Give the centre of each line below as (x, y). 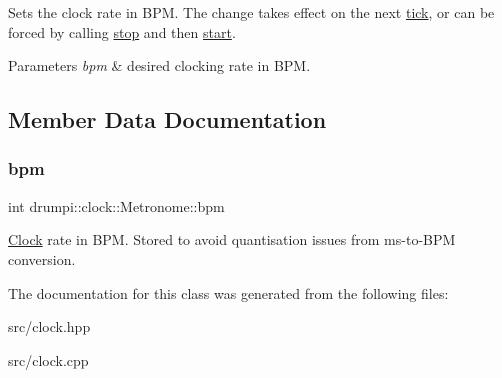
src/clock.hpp (49, 326)
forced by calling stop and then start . (122, 31)
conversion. (42, 258)
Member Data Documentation (167, 119)
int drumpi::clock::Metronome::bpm (116, 205)
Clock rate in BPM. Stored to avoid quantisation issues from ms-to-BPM (232, 239)
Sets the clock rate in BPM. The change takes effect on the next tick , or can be (251, 12)
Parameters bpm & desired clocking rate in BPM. (159, 65)
